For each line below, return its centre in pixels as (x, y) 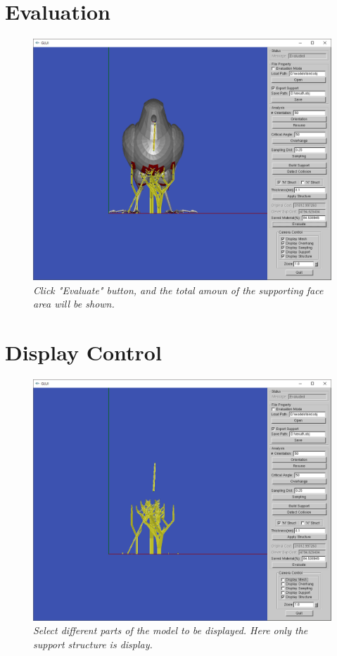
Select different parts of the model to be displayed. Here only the (171, 630)
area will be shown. (74, 304)
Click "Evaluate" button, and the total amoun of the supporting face (178, 290)
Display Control (83, 352)
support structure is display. (93, 644)
